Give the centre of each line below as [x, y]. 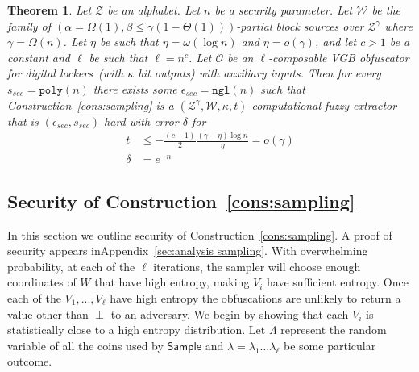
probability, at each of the [71, 266]
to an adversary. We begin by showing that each [230, 313]
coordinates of [42, 282]
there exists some [135, 88]
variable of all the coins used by [85, 345]
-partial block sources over [300, 25]
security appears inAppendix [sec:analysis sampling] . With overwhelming [188, 251]
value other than [48, 313]
